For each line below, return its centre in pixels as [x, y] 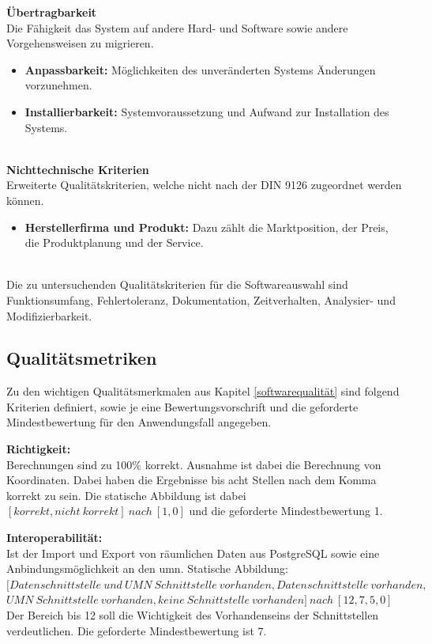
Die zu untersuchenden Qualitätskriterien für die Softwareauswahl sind [177, 284]
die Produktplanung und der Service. [114, 242]
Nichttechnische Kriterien [78, 169]
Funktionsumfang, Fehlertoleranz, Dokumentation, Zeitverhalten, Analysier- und [201, 299]
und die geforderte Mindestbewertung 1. [286, 511]
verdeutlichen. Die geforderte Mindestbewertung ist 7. [137, 630]
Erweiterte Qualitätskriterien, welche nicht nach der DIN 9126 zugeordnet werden [204, 185]
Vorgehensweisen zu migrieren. [80, 43]
